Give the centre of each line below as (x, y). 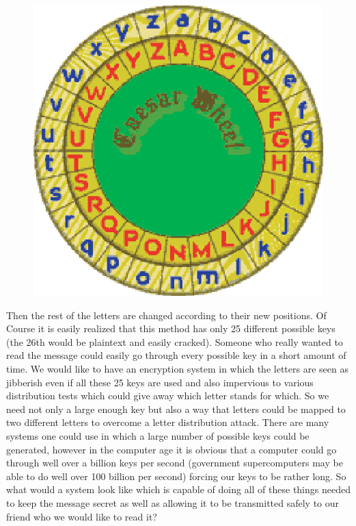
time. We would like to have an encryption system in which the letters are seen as (177, 368)
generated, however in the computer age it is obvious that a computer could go (172, 449)
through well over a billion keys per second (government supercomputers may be (175, 463)
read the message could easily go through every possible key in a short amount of (176, 355)
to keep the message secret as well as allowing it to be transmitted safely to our (173, 502)
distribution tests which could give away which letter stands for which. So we (168, 396)
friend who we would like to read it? (82, 516)
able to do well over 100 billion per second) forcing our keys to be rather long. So (176, 476)
